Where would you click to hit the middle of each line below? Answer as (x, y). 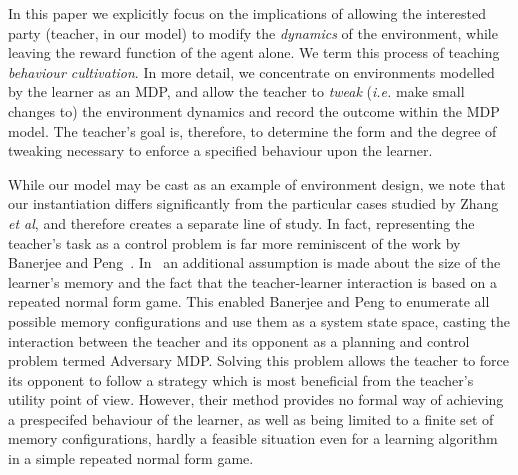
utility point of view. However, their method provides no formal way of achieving (256, 399)
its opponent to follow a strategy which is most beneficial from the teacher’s (241, 379)
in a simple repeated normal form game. (131, 458)
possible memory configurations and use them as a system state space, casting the (259, 320)
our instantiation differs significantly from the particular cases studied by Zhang (253, 203)
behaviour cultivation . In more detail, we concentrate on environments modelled (251, 71)
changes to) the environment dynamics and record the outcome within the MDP (254, 110)
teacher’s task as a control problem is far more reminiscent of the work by (234, 242)
